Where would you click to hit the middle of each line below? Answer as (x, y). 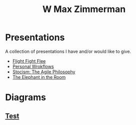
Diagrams (26, 98)
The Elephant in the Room (39, 77)
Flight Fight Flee (29, 61)
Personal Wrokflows (33, 66)
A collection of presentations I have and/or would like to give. (68, 51)
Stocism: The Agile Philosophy (44, 72)
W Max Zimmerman (84, 9)
